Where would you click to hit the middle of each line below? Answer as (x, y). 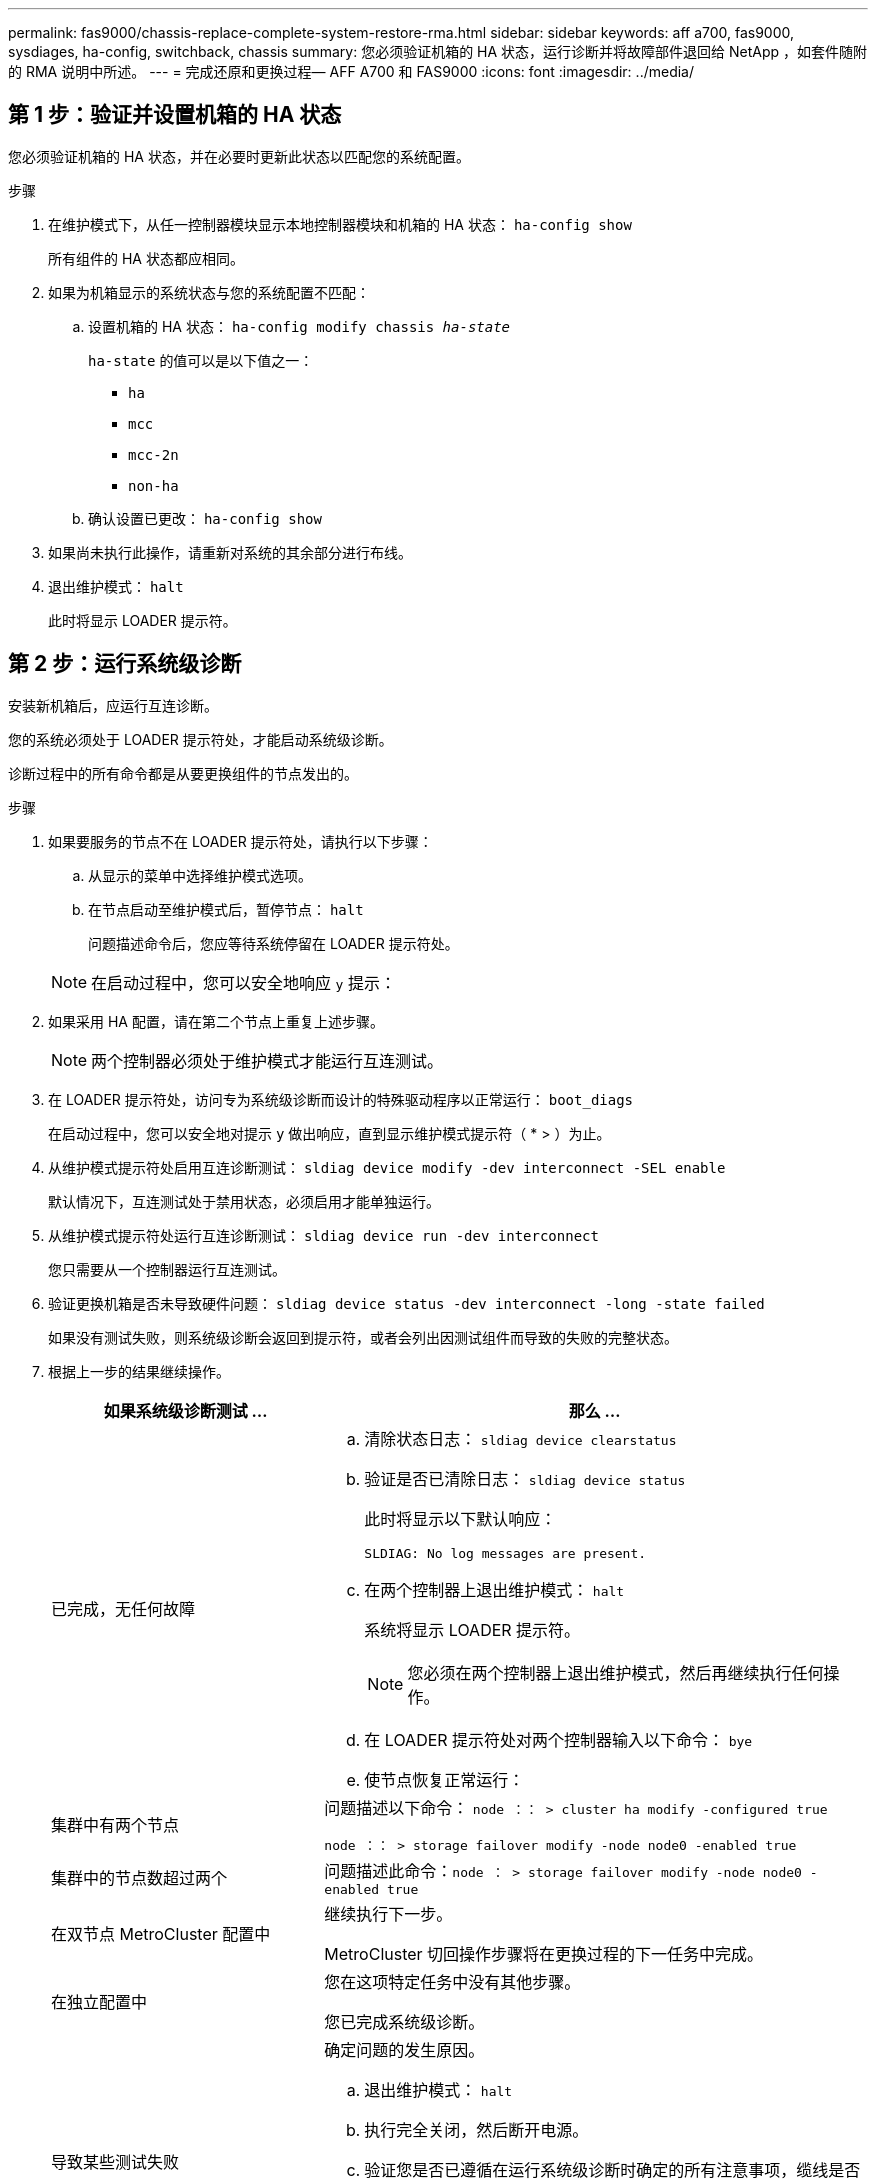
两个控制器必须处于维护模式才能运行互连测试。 (267, 1060)
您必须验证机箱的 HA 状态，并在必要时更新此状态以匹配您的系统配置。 (239, 156)
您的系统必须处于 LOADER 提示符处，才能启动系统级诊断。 (200, 739)
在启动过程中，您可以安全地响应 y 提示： (243, 982)
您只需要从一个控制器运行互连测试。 (167, 1269)
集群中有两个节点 (115, 1825)
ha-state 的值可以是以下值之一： (201, 360)
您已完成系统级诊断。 (404, 2021)
